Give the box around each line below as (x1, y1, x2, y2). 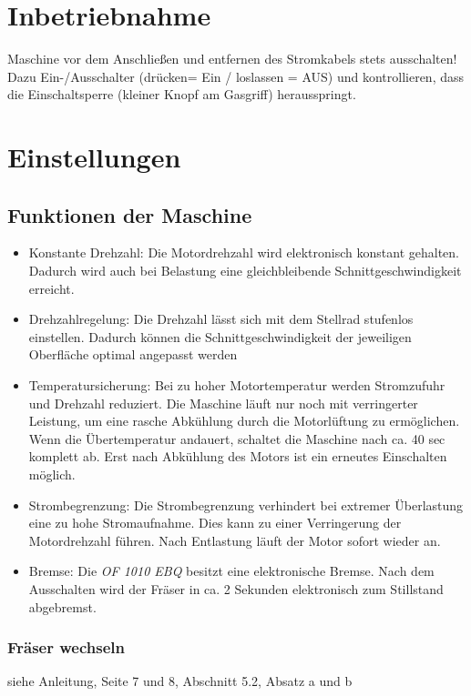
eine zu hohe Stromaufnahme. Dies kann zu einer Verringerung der (28, 513, 402, 532)
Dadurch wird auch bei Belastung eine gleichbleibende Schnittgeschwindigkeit (28, 261, 462, 280)
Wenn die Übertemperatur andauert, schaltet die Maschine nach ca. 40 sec (28, 429, 445, 448)
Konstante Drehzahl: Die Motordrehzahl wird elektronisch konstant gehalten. (28, 243, 459, 262)
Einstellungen (7, 138, 181, 176)
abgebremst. (28, 597, 97, 616)
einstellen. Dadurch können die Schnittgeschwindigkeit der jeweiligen (28, 327, 412, 346)
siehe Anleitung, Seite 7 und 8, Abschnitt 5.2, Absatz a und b (7, 671, 353, 691)
